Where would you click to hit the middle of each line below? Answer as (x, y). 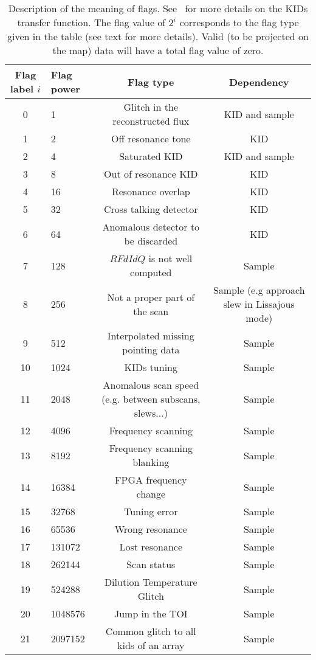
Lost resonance (151, 547)
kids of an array (151, 645)
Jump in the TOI (151, 613)
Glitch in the (151, 107)
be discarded (151, 241)
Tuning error (151, 511)
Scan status (151, 564)
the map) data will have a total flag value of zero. (158, 50)
